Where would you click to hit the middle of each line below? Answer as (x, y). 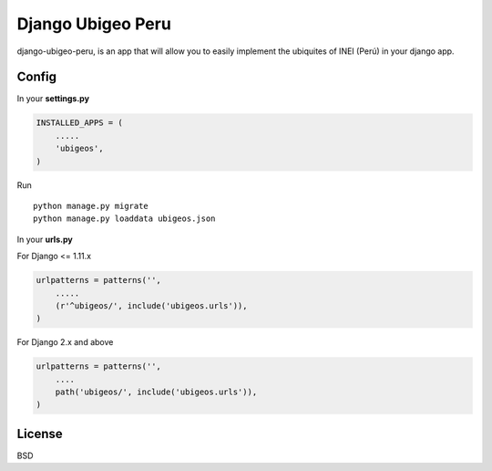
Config (36, 77)
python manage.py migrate (91, 206)
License (40, 434)
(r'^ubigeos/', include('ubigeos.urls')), (151, 305)
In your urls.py (45, 239)
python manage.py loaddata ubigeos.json (124, 219)
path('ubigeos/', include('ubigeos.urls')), (156, 392)
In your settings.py (53, 99)
